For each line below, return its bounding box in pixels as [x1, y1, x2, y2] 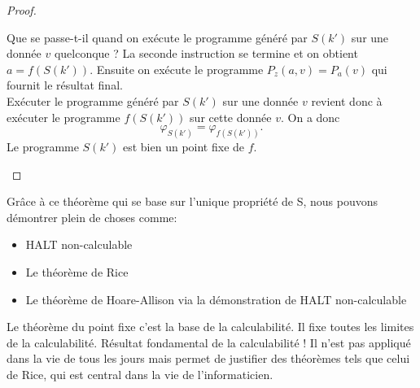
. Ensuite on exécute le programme [90, 60, 264, 77]
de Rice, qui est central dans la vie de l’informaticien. [7, 365, 273, 382]
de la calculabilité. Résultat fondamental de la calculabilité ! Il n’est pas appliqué [7, 334, 411, 351]
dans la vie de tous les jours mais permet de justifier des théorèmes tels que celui [7, 350, 410, 367]
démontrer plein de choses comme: [7, 208, 177, 225]
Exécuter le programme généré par [7, 92, 179, 109]
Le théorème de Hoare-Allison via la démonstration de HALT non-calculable [25, 290, 407, 307]
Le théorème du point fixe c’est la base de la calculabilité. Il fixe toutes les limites [7, 318, 414, 335]
